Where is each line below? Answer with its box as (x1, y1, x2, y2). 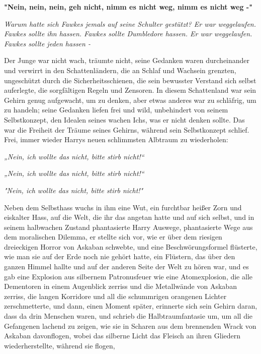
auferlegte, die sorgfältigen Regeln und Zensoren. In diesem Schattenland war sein (4, 85, 256, 95)
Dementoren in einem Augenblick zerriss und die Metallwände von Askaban (4, 281, 237, 291)
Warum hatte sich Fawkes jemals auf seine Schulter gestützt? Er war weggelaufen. (4, 18, 256, 29)
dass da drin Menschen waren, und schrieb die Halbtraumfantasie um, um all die (4, 311, 253, 321)
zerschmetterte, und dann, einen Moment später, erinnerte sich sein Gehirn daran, (4, 301, 257, 311)
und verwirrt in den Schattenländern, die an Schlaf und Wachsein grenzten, (4, 65, 236, 75)
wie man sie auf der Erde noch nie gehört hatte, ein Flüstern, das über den (4, 251, 235, 262)
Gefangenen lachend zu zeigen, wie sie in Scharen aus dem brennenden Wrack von (4, 320, 256, 331)
